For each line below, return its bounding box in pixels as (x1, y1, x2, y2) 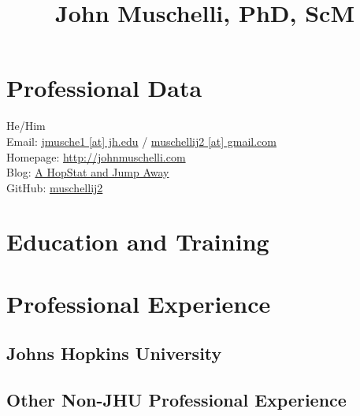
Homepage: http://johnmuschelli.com (6, 148, 186, 165)
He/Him (6, 117, 46, 134)
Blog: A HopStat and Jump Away (6, 164, 169, 180)
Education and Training (6, 225, 269, 258)
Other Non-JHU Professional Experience (6, 388, 347, 412)
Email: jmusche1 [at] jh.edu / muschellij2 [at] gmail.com (6, 132, 276, 149)
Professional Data (6, 72, 202, 104)
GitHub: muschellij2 (6, 179, 103, 195)
